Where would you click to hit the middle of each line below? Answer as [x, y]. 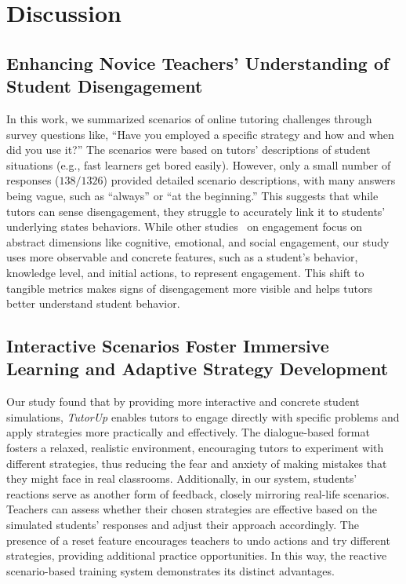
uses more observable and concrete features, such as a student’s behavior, [182, 257]
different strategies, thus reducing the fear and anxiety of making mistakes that [197, 463]
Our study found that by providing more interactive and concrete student [183, 401]
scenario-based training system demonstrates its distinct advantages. [170, 570]
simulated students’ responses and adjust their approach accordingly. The [183, 525]
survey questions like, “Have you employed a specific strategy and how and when [200, 134]
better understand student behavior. [93, 303]
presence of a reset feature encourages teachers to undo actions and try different [198, 540]
